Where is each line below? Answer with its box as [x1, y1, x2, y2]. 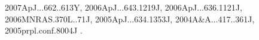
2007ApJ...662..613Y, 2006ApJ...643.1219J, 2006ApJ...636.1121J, [5, 1, 242, 13]
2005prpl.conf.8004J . [5, 24, 83, 36]
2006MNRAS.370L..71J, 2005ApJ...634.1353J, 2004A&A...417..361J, [5, 12, 255, 25]
